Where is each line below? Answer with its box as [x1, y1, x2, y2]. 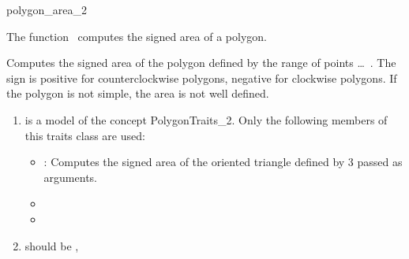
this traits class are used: [24, 127, 145, 143]
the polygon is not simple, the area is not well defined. [6, 85, 269, 102]
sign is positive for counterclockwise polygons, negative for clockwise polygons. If [6, 69, 397, 86]
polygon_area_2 [6, 2, 87, 17]
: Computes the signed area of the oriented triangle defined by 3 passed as [43, 154, 403, 170]
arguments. [43, 168, 97, 185]
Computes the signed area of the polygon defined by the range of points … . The [6, 54, 396, 71]
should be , [24, 237, 79, 253]
